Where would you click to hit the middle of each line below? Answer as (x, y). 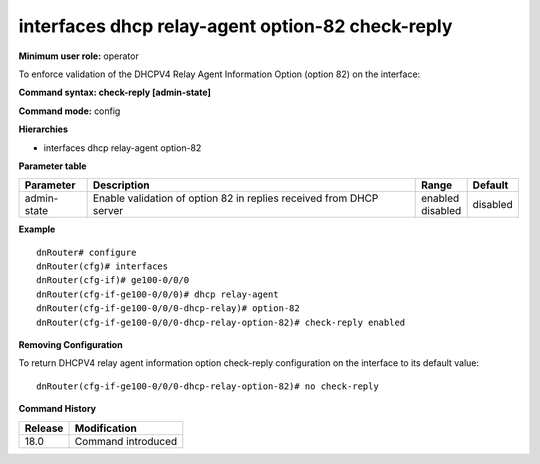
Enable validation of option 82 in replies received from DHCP (235, 198)
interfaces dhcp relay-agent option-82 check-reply (235, 26)
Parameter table (52, 166)
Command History (57, 409)
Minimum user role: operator (78, 56)
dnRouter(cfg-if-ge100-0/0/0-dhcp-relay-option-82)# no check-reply (207, 386)
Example (37, 229)
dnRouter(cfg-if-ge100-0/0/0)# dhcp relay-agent (157, 294)
